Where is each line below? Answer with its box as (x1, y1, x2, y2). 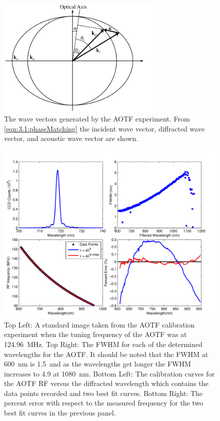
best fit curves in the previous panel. (4, 407, 116, 418)
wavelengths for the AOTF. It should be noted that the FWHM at (4, 348, 208, 359)
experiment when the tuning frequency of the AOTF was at (4, 329, 187, 339)
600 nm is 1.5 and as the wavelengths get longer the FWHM (4, 358, 191, 369)
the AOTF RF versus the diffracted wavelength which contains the (4, 378, 208, 388)
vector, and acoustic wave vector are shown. (4, 133, 138, 143)
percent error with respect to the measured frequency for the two (4, 397, 203, 408)
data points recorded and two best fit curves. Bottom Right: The (4, 387, 202, 398)
